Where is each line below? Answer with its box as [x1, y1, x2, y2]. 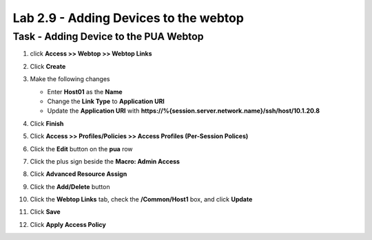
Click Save [30, 208, 61, 216]
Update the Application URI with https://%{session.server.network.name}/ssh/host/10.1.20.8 [47, 107, 320, 115]
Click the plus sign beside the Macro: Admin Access [30, 157, 180, 165]
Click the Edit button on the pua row [30, 144, 134, 153]
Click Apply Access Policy [30, 220, 106, 228]
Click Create [30, 62, 66, 70]
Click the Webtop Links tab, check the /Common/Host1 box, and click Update [30, 195, 253, 204]
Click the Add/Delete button [30, 182, 110, 190]
